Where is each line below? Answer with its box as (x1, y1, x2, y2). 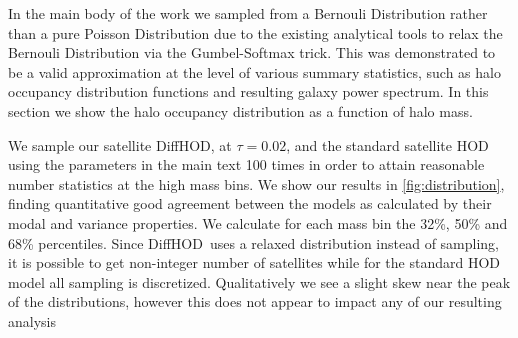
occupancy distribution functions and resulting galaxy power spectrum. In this (8, 81, 489, 102)
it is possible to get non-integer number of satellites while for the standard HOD (8, 252, 500, 273)
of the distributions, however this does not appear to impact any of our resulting (8, 291, 502, 312)
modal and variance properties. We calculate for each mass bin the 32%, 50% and (8, 212, 508, 233)
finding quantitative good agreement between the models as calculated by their (8, 193, 492, 214)
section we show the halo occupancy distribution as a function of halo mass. (8, 100, 473, 121)
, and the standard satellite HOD (286, 134, 489, 155)
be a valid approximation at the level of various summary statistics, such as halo (8, 61, 501, 82)
